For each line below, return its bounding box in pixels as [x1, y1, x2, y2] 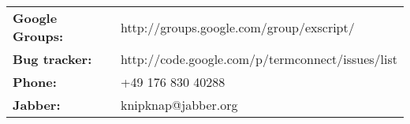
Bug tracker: [13, 50, 92, 68]
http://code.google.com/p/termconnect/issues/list [120, 50, 397, 68]
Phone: [13, 73, 57, 91]
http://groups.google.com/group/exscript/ [120, 17, 355, 36]
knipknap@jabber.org [120, 96, 238, 114]
